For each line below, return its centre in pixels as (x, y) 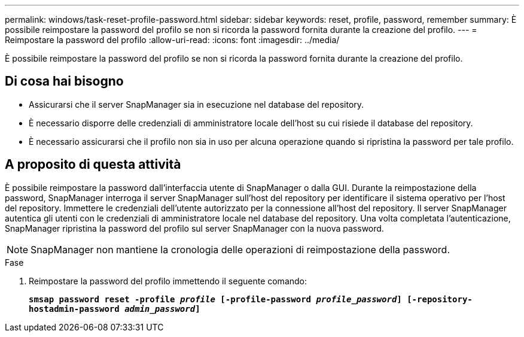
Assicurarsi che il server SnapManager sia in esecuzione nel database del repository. (196, 104)
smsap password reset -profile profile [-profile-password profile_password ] (215, 299)
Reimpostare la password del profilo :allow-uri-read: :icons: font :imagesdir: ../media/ (172, 40)
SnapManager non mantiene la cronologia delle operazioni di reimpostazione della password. (240, 249)
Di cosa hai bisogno (64, 81)
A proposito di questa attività (93, 165)
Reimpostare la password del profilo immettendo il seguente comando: (168, 281)
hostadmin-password (74, 309)
